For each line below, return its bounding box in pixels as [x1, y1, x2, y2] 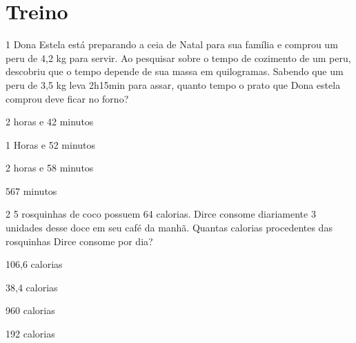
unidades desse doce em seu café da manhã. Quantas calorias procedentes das [6, 220, 333, 235]
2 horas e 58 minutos [6, 160, 94, 175]
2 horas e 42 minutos [6, 114, 94, 129]
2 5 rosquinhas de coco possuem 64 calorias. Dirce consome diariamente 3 [6, 207, 316, 221]
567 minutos [6, 183, 57, 198]
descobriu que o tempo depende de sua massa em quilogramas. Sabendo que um [6, 64, 344, 79]
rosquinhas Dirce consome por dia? [6, 233, 153, 248]
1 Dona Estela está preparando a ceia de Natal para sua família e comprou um [6, 37, 338, 52]
